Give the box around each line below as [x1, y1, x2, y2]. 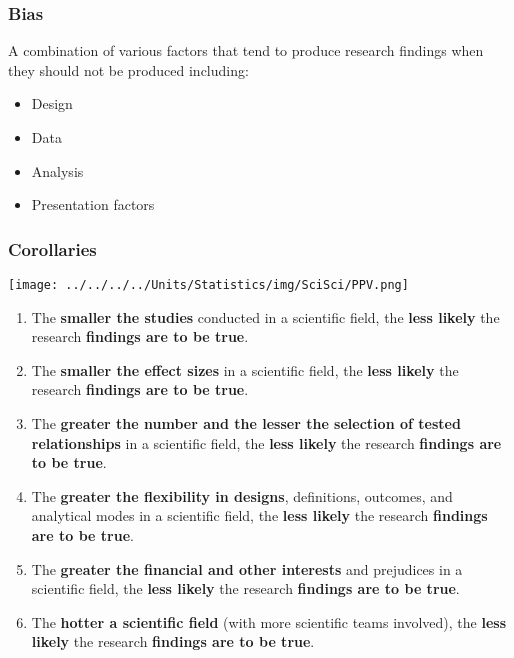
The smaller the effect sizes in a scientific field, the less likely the [31, 359, 459, 380]
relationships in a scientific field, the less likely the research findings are [31, 432, 502, 453]
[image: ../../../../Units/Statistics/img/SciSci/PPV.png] [8, 278, 409, 292]
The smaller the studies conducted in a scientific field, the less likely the [31, 306, 500, 327]
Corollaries [8, 236, 97, 261]
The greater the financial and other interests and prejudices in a [31, 558, 463, 579]
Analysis [31, 160, 84, 181]
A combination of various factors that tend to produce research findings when [8, 40, 484, 61]
